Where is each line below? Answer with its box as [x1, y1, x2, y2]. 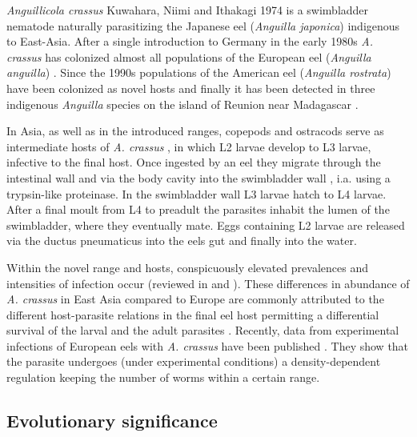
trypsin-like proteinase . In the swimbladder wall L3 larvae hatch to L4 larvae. [6, 185, 387, 202]
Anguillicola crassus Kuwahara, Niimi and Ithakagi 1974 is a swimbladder [6, 2, 369, 18]
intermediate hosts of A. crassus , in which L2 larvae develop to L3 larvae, [6, 138, 371, 154]
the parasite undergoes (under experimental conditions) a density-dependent [6, 353, 381, 370]
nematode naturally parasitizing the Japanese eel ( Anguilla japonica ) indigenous [6, 17, 400, 34]
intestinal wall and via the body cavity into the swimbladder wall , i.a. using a [6, 169, 391, 186]
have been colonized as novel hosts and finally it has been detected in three [6, 79, 375, 96]
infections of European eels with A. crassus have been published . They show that [6, 337, 409, 354]
